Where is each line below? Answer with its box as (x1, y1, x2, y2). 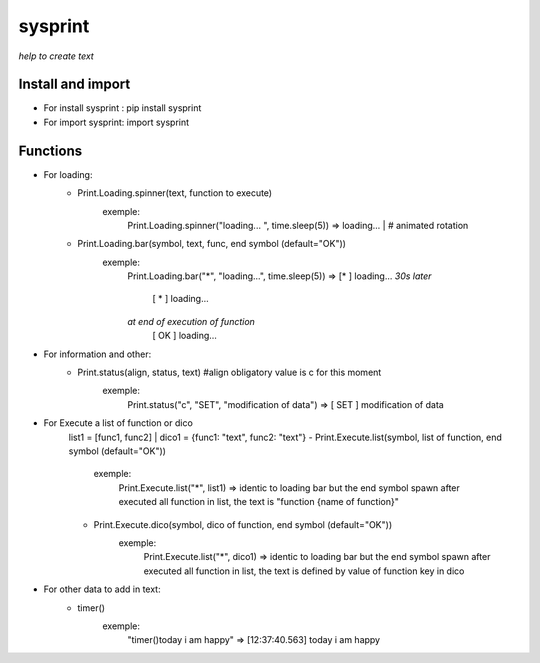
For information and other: (43, 348, 152, 360)
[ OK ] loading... (152, 330, 217, 342)
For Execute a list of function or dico (43, 417, 194, 429)
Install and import (18, 76, 131, 93)
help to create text (18, 50, 94, 62)
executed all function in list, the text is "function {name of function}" (118, 496, 399, 508)
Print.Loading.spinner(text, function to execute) (77, 187, 273, 199)
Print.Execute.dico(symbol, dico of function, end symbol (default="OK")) (93, 518, 393, 530)
